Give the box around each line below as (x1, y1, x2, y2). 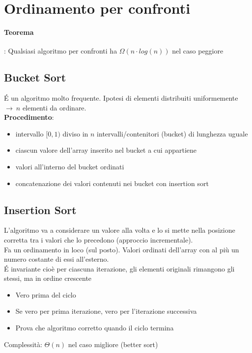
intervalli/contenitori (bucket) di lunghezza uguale (97, 128, 248, 138)
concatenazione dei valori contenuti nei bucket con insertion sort (15, 178, 209, 188)
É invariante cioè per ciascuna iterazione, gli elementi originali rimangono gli (4, 263, 235, 273)
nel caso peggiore (172, 46, 224, 56)
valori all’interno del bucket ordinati (15, 161, 124, 171)
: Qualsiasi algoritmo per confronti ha (4, 46, 117, 56)
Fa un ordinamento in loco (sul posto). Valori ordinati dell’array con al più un (4, 244, 239, 254)
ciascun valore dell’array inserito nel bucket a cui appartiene (15, 145, 197, 155)
